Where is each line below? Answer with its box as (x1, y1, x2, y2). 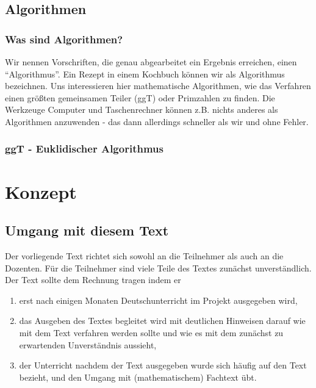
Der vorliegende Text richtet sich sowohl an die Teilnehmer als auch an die (5, 249, 284, 262)
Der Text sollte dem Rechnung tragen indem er (5, 273, 181, 286)
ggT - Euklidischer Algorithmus (5, 141, 163, 156)
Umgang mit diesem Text (5, 221, 169, 240)
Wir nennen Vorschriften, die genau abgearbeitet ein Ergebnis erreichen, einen (5, 56, 297, 68)
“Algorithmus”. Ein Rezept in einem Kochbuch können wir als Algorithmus (5, 67, 285, 80)
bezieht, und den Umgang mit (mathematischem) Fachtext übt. (19, 370, 257, 383)
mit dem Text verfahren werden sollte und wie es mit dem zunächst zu (19, 326, 284, 339)
